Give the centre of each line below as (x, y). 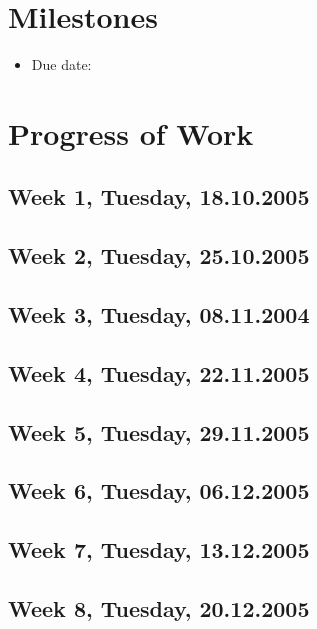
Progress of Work (131, 132)
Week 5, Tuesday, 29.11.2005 (159, 431)
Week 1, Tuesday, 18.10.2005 (159, 196)
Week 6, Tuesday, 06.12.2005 (159, 490)
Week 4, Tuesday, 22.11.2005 (159, 372)
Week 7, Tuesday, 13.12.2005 (159, 549)
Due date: (61, 64)
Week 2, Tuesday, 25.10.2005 (159, 255)
